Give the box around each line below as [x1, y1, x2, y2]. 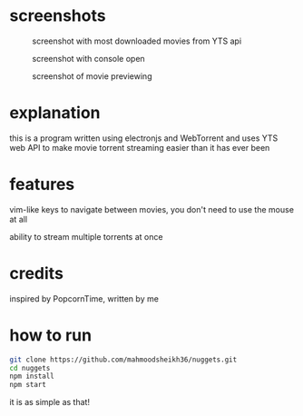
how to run [9, 324, 93, 345]
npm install [9, 371, 54, 381]
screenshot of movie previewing [32, 70, 152, 82]
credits [9, 263, 64, 283]
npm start [9, 381, 47, 390]
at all [9, 213, 28, 224]
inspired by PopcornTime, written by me [9, 292, 159, 304]
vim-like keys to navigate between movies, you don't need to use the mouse [9, 203, 295, 214]
